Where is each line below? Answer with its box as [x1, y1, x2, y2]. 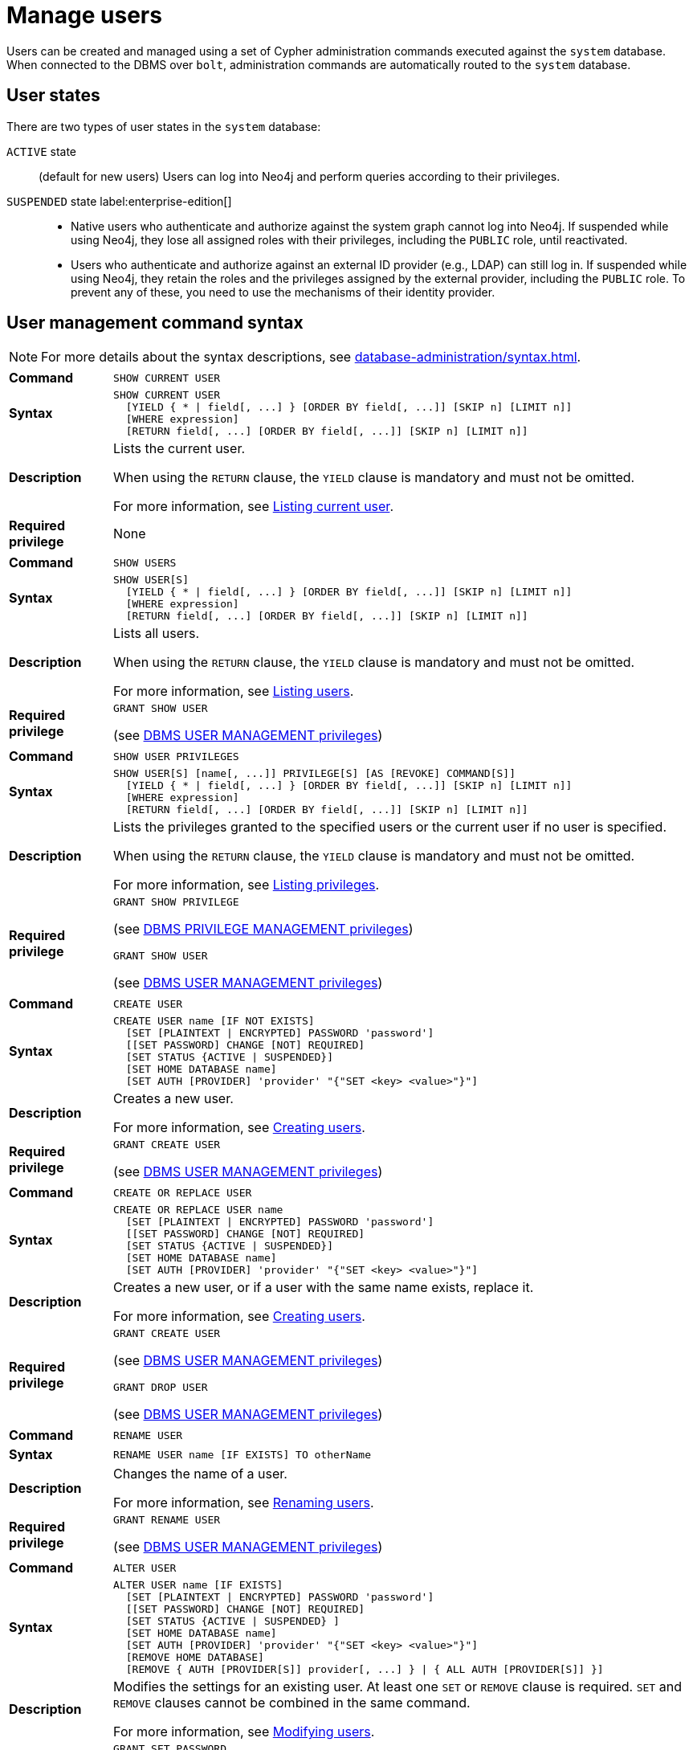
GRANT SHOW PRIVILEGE [113, 896, 239, 909]
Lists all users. [113, 625, 200, 642]
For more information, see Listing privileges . [113, 877, 380, 893]
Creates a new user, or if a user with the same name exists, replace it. [113, 1279, 534, 1296]
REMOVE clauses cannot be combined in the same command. [113, 1695, 471, 1711]
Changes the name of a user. [113, 1466, 287, 1482]
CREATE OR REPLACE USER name [113, 1204, 283, 1216]
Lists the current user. [113, 440, 246, 457]
